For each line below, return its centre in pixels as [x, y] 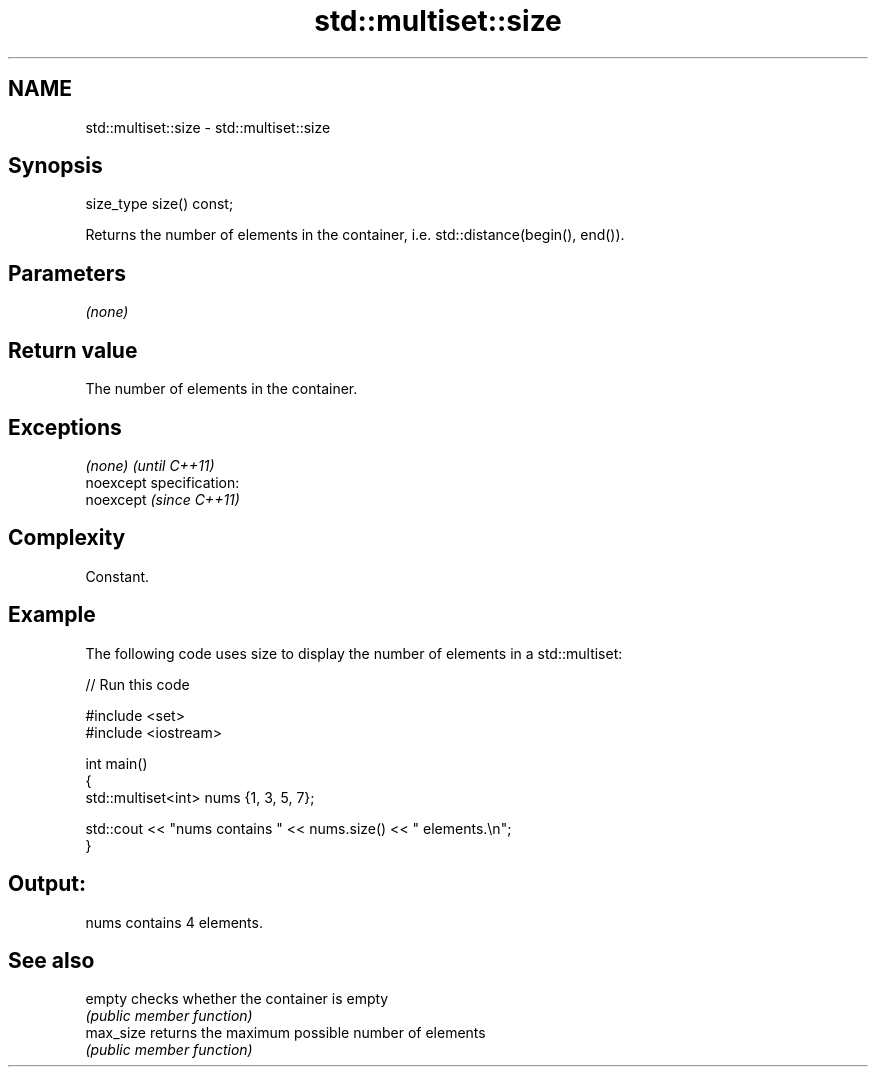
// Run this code [137, 684]
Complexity [67, 538]
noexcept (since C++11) [162, 499]
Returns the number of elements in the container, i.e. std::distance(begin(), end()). [355, 235]
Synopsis [55, 166]
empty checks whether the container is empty [237, 999]
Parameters [67, 273]
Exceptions [65, 427]
